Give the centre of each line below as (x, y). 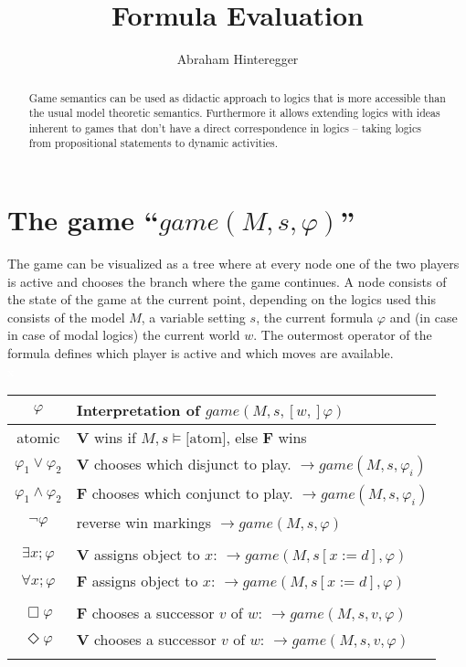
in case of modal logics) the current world (124, 335)
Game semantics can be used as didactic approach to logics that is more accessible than (237, 97)
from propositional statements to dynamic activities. (153, 143)
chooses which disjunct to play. (192, 464)
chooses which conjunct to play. (192, 493)
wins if (115, 438)
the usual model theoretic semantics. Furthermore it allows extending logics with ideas (234, 113)
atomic (38, 438)
